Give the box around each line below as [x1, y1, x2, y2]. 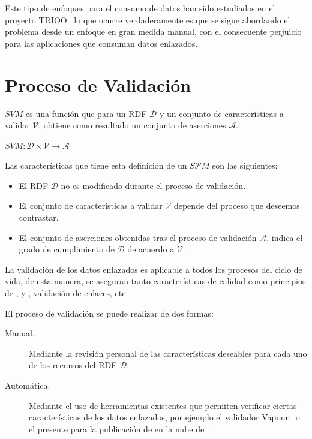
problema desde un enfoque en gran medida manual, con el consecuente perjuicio [5, 25, 302, 38]
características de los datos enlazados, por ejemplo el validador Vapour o [29, 411, 300, 423]
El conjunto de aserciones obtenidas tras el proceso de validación [19, 231, 257, 243]
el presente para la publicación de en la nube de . [29, 422, 209, 435]
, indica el [266, 231, 303, 243]
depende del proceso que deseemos [173, 199, 300, 212]
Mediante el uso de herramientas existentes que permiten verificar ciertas [29, 399, 297, 411]
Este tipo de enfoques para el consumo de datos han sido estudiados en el [5, 2, 275, 14]
